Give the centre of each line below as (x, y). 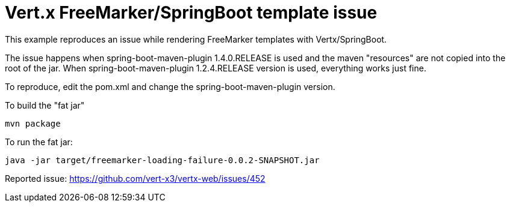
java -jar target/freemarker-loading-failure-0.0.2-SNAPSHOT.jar (162, 160)
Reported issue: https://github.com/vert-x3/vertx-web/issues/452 (135, 178)
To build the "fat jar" (45, 105)
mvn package (33, 123)
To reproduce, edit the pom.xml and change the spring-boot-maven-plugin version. (170, 86)
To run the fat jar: (39, 142)
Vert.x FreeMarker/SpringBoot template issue (191, 13)
